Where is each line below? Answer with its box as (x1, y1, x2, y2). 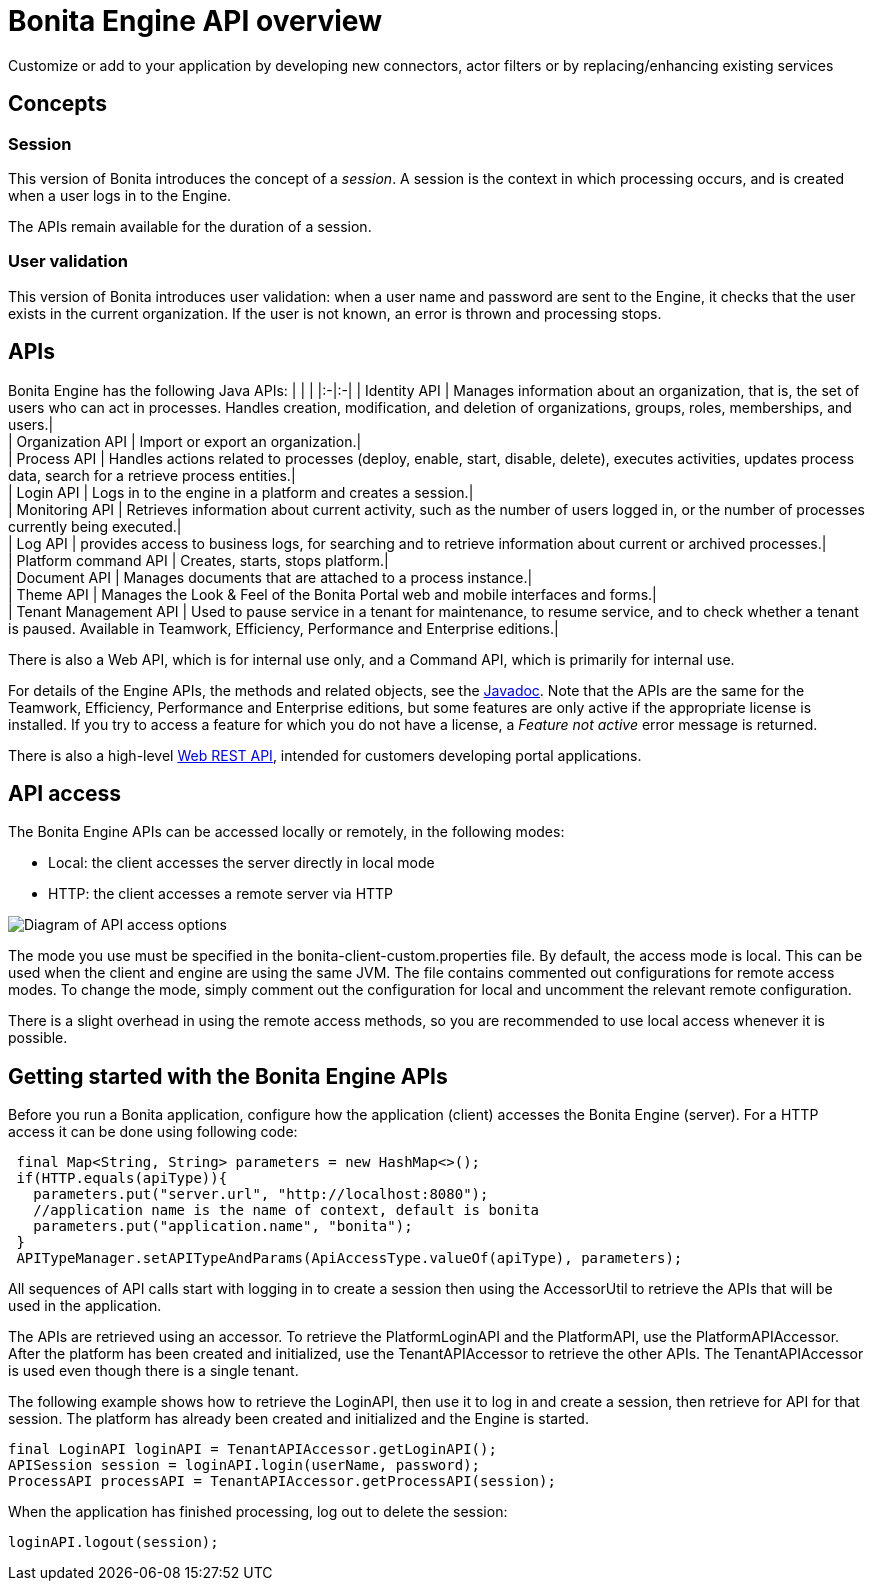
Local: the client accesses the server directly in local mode (48, 854, 435, 872)
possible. (8, 1029, 68, 1047)
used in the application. (8, 1297, 162, 1315)
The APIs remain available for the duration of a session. (8, 217, 372, 235)
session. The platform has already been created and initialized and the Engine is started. (8, 1410, 589, 1428)
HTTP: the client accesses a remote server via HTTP (48, 885, 394, 903)
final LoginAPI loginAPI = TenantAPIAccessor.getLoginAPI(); (8, 1441, 497, 1458)
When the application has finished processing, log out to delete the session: (8, 1503, 508, 1521)
